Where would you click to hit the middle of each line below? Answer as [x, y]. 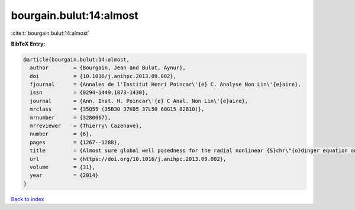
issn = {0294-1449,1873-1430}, [89, 93]
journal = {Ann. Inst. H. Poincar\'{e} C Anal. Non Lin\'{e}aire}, [139, 101]
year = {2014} [64, 175]
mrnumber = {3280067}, [70, 117]
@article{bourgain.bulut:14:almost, [77, 59]
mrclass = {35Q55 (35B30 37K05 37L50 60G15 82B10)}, [117, 109]
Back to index [28, 199]
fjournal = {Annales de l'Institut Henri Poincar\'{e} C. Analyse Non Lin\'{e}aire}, [165, 85]
